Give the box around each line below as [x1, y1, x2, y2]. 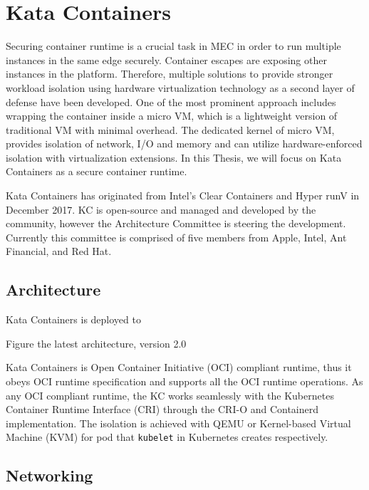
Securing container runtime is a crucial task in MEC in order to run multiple [6, 38, 341, 53]
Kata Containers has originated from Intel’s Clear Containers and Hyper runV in [6, 188, 360, 203]
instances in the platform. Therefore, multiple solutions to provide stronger [6, 66, 333, 81]
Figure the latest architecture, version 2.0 [6, 335, 187, 350]
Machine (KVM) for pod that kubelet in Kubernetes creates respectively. [6, 429, 328, 444]
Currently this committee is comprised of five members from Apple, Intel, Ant [6, 229, 347, 244]
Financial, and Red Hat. [6, 244, 112, 259]
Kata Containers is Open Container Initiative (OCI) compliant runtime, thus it [6, 360, 352, 375]
